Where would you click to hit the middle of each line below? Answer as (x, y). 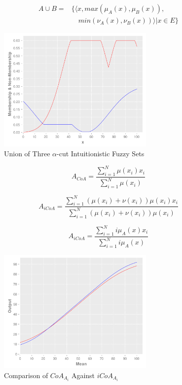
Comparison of (26, 375)
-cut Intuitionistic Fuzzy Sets (101, 153)
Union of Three (27, 153)
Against (83, 375)
